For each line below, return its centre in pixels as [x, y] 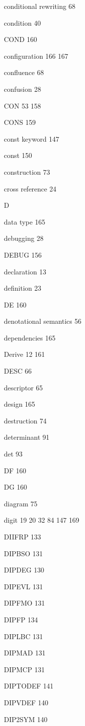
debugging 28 [24, 238]
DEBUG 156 [23, 254]
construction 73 [27, 172]
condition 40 [22, 22]
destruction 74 [25, 420]
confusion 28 [22, 89]
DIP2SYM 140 [26, 719]
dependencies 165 [30, 337]
